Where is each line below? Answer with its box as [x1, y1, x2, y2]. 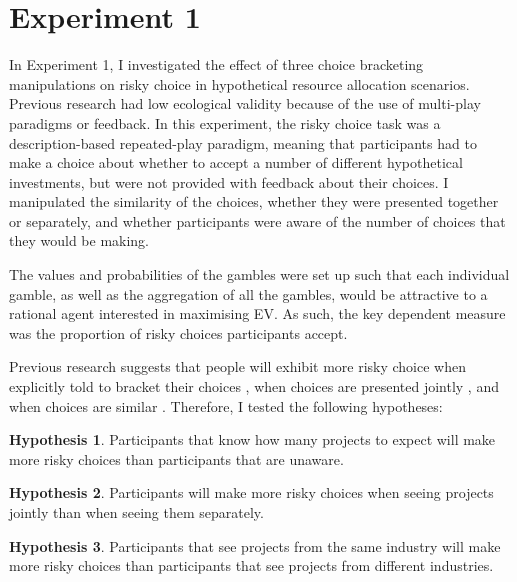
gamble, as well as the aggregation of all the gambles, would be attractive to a [9, 283, 488, 304]
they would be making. [9, 230, 150, 251]
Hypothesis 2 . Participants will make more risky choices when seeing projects [9, 482, 494, 503]
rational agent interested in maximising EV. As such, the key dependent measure [9, 303, 506, 324]
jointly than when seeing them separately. [9, 502, 264, 522]
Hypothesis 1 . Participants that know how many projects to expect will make [9, 429, 496, 450]
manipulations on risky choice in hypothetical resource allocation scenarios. [9, 73, 470, 94]
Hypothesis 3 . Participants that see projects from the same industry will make [9, 535, 501, 556]
